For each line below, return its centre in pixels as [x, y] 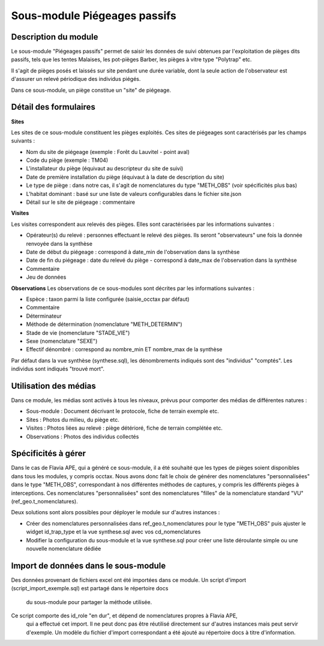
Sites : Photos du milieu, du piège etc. [73, 419]
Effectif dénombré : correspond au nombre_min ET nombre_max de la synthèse [124, 349]
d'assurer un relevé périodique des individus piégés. [76, 79]
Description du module [55, 37]
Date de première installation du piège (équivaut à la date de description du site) [125, 177]
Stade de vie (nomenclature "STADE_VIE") [78, 333]
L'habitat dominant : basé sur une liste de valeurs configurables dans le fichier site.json [134, 194]
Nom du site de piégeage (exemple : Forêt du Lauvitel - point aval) [108, 152]
